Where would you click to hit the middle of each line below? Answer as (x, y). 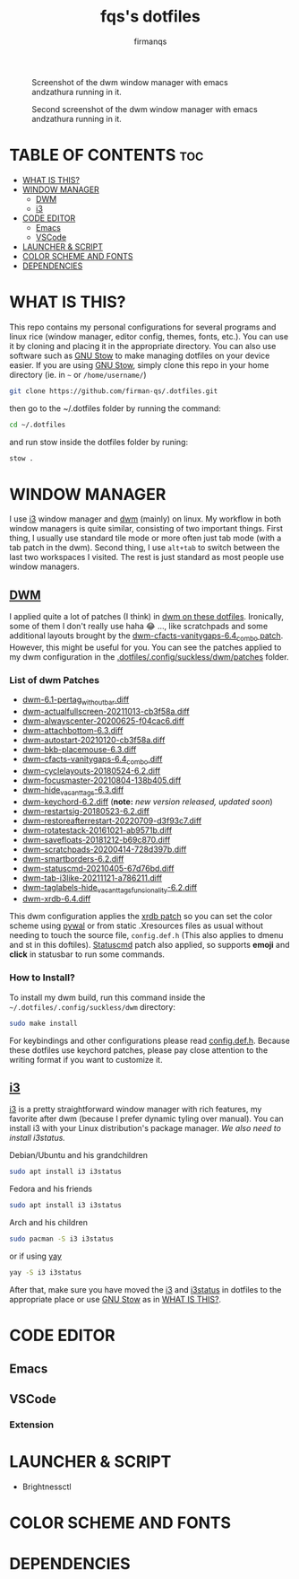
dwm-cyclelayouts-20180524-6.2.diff (91, 770)
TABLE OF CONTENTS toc (107, 155)
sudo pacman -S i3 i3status (62, 1239)
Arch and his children (48, 1223)
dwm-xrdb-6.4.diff (56, 899)
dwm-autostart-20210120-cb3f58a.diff (94, 740)
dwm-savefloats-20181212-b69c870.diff (96, 839)
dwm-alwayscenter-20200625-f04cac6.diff (103, 721)
